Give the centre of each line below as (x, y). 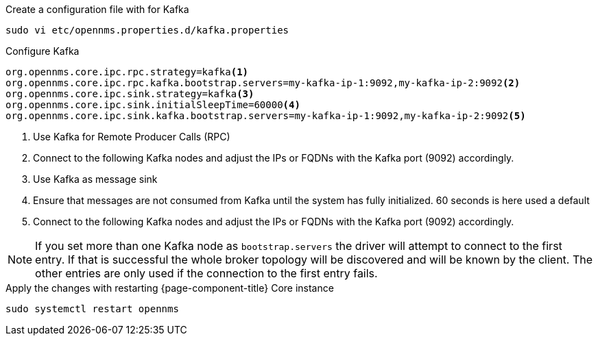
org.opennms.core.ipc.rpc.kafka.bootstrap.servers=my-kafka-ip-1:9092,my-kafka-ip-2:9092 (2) (263, 83)
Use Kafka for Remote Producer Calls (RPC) (132, 137)
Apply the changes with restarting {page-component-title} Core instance (170, 288)
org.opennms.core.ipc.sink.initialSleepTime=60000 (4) (153, 105)
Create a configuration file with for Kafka (97, 9)
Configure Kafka (43, 51)
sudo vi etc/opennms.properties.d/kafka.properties (147, 30)
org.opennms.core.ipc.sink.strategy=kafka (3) (130, 94)
